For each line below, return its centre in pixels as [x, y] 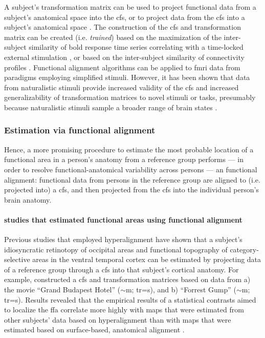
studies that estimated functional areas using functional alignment [123, 219]
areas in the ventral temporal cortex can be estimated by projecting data [147, 259]
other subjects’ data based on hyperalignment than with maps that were [118, 319]
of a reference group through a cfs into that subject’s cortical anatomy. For [122, 269]
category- [244, 249]
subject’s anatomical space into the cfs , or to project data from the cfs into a [125, 17]
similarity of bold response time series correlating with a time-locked [136, 47]
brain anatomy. [28, 199]
